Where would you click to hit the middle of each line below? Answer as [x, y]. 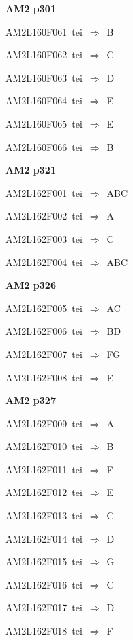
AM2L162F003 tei [44, 238]
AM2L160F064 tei [44, 100]
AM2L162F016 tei [44, 584]
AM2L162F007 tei [44, 354]
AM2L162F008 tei [44, 377]
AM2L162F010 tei [44, 446]
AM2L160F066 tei [44, 146]
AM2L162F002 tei [44, 216]
